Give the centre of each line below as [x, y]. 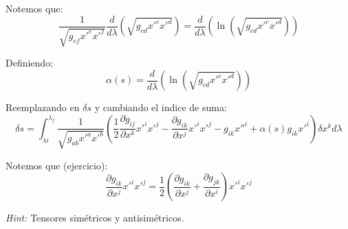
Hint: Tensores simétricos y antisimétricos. [95, 218]
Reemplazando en [43, 107]
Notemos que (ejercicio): [57, 165]
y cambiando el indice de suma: [161, 107]
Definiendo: [30, 63]
